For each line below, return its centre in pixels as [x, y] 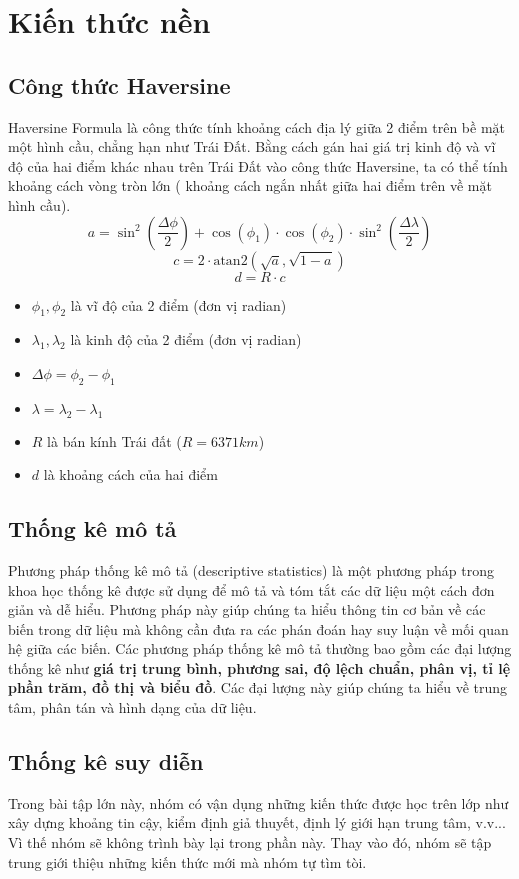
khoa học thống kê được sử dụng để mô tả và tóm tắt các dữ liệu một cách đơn [251, 589]
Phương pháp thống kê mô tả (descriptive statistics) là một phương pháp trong [251, 569]
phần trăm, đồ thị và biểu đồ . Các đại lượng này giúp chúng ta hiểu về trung [258, 687]
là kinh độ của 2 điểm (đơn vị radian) [186, 339]
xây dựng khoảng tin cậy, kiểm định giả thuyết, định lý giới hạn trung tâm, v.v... [257, 822]
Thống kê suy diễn [106, 761]
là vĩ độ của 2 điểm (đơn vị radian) [178, 304]
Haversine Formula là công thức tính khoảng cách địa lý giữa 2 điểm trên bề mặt [256, 126]
